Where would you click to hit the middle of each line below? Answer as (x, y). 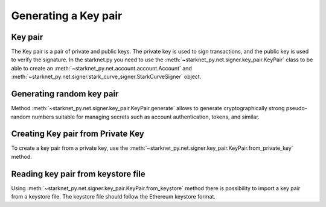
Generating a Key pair (67, 16)
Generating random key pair (65, 94)
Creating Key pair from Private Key (78, 134)
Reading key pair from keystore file (78, 174)
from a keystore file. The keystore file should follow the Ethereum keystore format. (113, 197)
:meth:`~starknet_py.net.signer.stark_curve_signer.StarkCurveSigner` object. (106, 77)
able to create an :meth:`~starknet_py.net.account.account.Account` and (102, 68)
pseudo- (297, 108)
